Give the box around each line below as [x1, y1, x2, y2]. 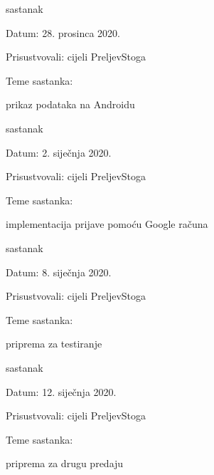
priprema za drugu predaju [6, 456, 124, 471]
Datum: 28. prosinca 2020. [6, 25, 120, 40]
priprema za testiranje [6, 336, 102, 351]
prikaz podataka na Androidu [6, 97, 135, 112]
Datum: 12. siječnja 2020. [6, 384, 117, 399]
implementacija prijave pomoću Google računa [6, 216, 208, 231]
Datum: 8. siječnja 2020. [6, 264, 112, 279]
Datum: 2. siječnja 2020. [6, 145, 112, 160]
